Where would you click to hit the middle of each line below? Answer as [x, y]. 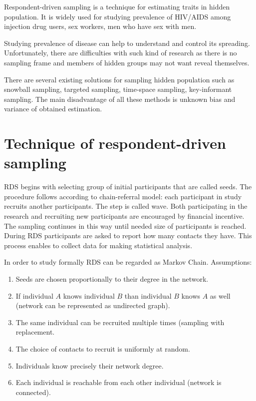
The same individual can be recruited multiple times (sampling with [120, 322]
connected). [33, 392]
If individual [34, 295]
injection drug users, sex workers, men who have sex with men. [100, 26]
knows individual [89, 295]
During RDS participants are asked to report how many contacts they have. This [128, 235]
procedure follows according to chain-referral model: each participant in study [123, 196]
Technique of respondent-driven [115, 143]
